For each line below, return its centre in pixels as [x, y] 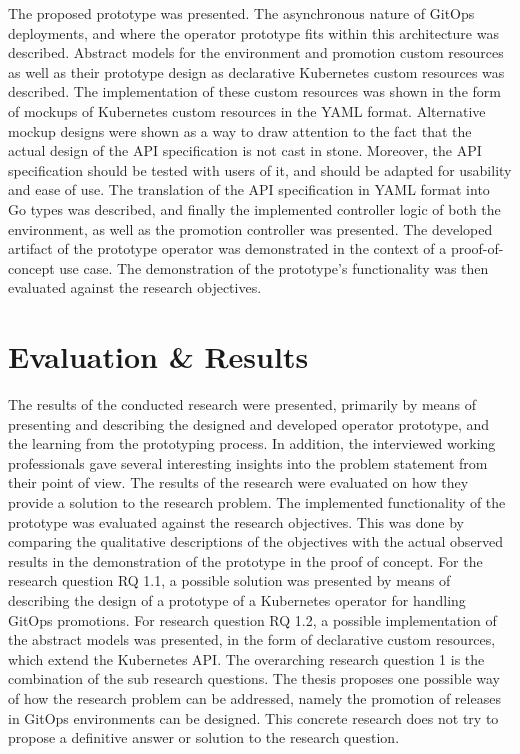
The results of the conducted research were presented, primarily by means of [242, 404]
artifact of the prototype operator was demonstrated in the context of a [227, 248]
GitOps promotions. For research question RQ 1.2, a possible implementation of [252, 619]
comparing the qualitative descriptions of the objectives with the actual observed [256, 541]
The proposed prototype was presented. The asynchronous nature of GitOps [241, 13]
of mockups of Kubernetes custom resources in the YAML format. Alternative [247, 110]
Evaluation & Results [158, 356]
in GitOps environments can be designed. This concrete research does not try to [253, 717]
